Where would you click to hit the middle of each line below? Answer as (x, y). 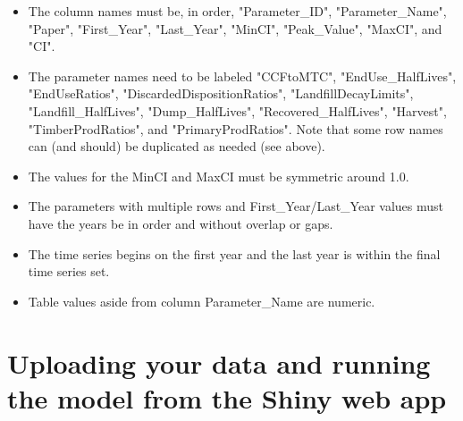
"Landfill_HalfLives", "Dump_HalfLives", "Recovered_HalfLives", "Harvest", (237, 110)
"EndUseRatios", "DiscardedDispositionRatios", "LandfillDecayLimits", (221, 93)
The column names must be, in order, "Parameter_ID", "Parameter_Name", (237, 11)
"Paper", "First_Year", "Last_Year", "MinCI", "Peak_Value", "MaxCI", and (235, 28)
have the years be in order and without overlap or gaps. (181, 223)
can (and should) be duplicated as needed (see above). (177, 146)
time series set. (69, 271)
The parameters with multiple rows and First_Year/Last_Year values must (236, 206)
